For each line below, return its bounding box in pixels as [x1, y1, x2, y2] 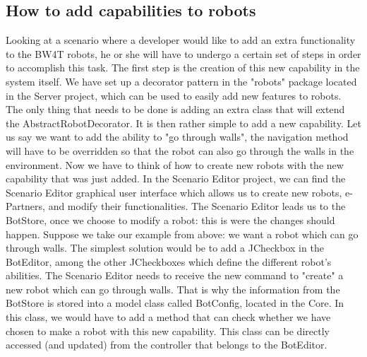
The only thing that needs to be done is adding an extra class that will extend [6, 102, 345, 117]
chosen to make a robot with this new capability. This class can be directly [6, 323, 330, 338]
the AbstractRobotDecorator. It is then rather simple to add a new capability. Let [6, 115, 361, 130]
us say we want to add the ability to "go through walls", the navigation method [6, 129, 349, 144]
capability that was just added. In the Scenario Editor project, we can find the [6, 171, 346, 186]
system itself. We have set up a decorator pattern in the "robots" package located [6, 74, 357, 88]
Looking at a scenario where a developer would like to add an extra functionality [6, 33, 356, 47]
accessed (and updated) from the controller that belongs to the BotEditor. [6, 337, 327, 352]
